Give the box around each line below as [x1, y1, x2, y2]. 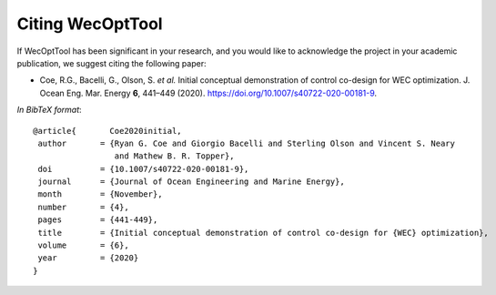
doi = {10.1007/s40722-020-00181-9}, [37, 164, 249, 174]
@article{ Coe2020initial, [33, 126, 182, 136]
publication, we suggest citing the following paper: [16, 57, 207, 68]
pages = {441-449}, [37, 215, 158, 225]
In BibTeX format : [16, 105, 82, 116]
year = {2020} [37, 253, 139, 263]
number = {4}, [37, 201, 129, 212]
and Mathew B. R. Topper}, [114, 151, 236, 161]
